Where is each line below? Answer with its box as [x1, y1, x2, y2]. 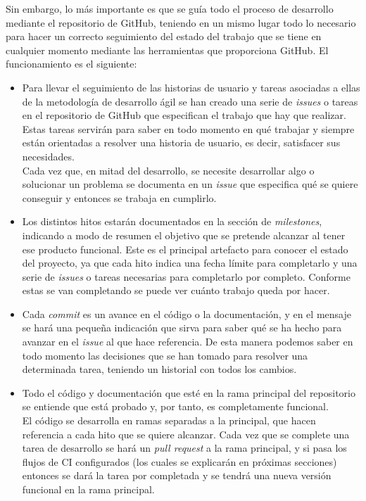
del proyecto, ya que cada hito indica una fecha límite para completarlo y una [22, 255, 358, 270]
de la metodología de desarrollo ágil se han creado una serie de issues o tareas [22, 94, 358, 108]
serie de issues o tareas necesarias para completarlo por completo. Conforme [22, 269, 351, 284]
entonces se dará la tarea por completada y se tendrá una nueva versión [22, 468, 332, 483]
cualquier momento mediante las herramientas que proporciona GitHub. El [6, 42, 329, 57]
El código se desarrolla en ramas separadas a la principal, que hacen [22, 413, 316, 428]
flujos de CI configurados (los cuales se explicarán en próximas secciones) [22, 454, 337, 469]
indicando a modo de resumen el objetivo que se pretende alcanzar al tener [22, 227, 346, 242]
